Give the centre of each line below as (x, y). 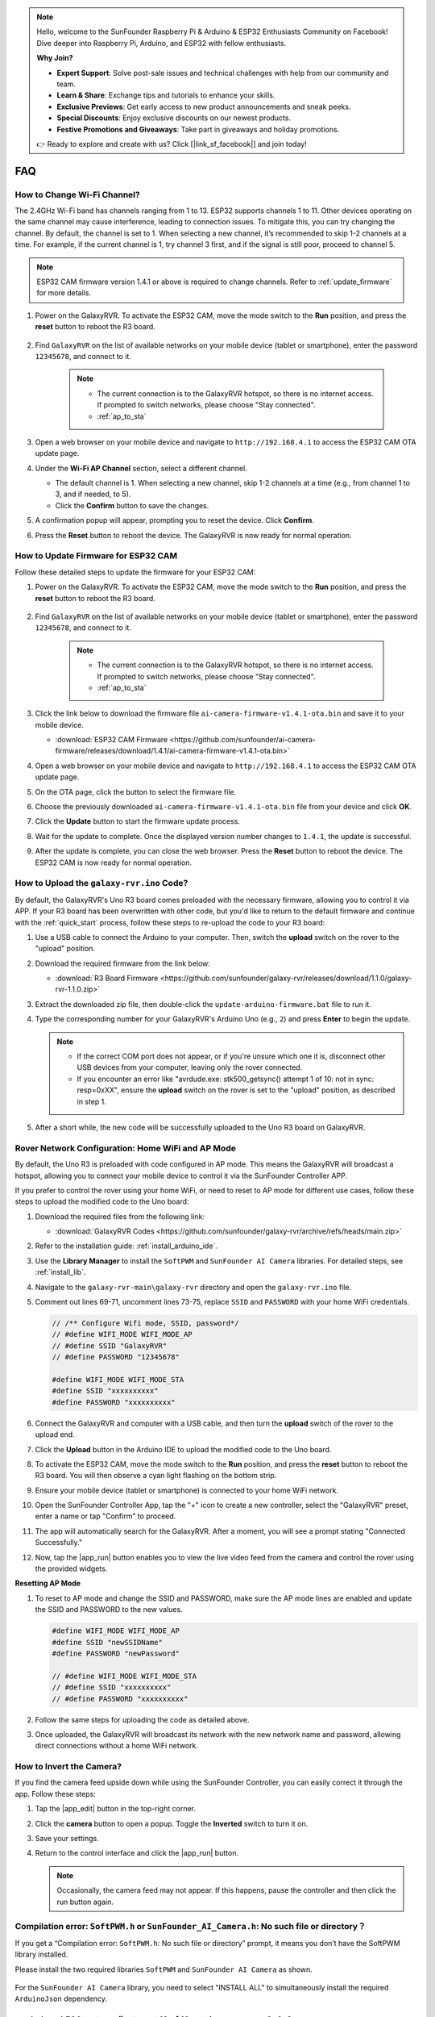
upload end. (55, 1434)
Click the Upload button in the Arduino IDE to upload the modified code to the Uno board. (183, 1449)
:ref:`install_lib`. (60, 1272)
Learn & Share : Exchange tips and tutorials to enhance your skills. (166, 95)
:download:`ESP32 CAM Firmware (112, 740)
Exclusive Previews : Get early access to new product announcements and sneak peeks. (204, 106)
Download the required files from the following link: (120, 1216)
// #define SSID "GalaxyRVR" (110, 1346)
